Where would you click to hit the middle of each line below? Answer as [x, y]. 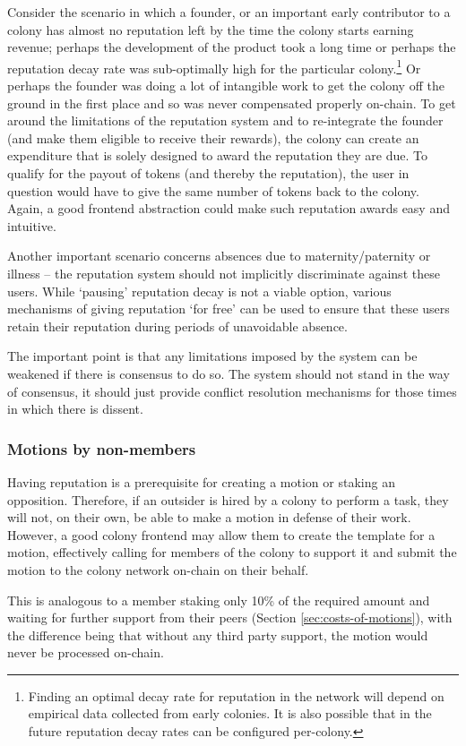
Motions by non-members [102, 448]
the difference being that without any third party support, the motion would [218, 635]
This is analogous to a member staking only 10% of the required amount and [219, 600]
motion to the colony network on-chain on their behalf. [158, 569]
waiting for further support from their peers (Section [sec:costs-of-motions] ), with [230, 617]
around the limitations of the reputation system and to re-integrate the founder [225, 120]
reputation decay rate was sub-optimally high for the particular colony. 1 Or [214, 66]
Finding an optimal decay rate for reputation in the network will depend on [236, 695]
